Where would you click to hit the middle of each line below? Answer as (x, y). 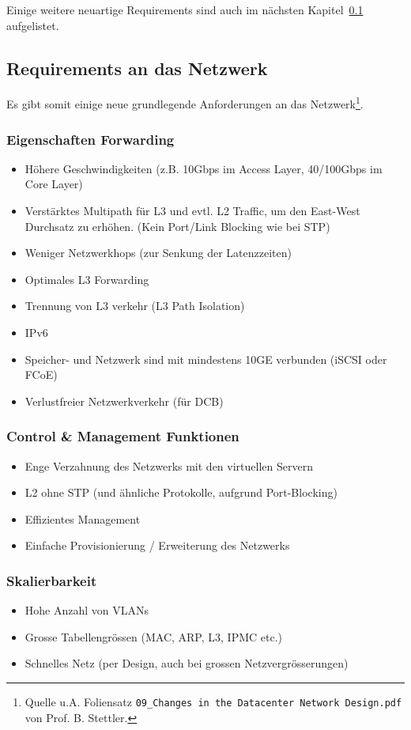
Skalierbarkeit (52, 580)
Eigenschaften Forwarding (90, 139)
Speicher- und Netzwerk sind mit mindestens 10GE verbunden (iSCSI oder (206, 359)
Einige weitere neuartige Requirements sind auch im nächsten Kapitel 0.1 (185, 9)
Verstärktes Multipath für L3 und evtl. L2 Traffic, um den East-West (192, 211)
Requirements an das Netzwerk (137, 68)
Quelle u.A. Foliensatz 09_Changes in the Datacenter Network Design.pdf (213, 701)
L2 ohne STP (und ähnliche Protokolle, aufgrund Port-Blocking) (181, 492)
